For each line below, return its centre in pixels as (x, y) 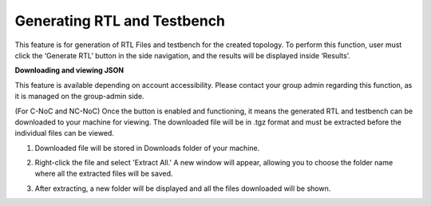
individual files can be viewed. (65, 133)
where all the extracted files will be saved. (104, 174)
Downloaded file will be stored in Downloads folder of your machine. (147, 148)
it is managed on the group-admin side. (79, 97)
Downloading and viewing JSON (69, 70)
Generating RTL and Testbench (120, 21)
